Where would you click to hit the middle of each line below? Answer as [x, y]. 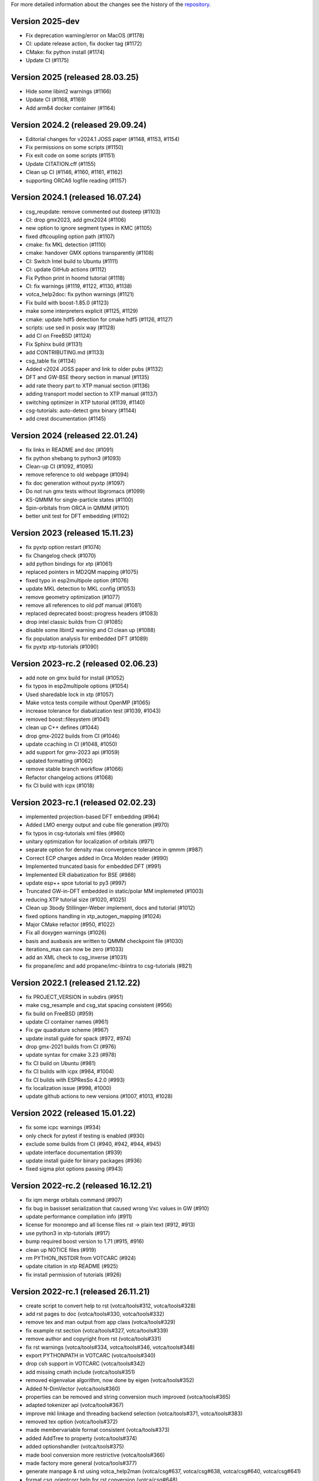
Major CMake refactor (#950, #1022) [70, 924]
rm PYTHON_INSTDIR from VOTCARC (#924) [81, 1258]
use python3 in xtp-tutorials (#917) [68, 1233]
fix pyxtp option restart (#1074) [64, 547]
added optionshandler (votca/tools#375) [75, 1447]
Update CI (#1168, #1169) [56, 100]
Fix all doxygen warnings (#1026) [66, 932]
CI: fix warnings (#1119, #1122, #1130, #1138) [79, 286]
